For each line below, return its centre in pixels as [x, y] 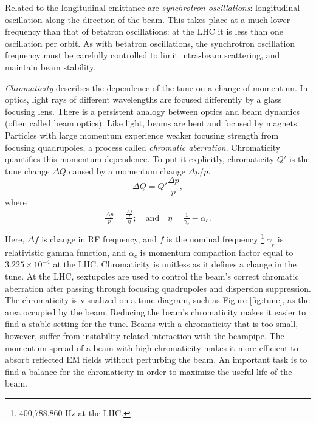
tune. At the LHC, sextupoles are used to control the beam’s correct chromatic [152, 276]
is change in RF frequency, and [99, 239]
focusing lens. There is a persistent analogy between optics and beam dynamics [153, 111]
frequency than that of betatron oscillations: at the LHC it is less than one [144, 31]
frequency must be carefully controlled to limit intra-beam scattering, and [143, 55]
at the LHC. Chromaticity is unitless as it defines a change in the [175, 264]
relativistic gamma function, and [66, 252]
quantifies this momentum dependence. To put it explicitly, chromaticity [140, 159]
